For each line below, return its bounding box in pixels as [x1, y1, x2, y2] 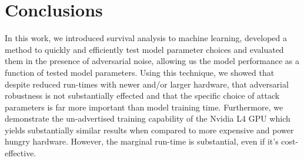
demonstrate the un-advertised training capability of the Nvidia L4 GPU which [5, 112, 290, 125]
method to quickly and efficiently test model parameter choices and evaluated [5, 43, 284, 55]
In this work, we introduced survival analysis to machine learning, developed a [5, 32, 287, 44]
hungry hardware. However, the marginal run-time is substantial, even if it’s [5, 135, 279, 147]
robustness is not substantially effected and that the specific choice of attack [5, 89, 280, 102]
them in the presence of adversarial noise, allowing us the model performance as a [5, 55, 300, 67]
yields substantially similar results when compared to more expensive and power [5, 123, 294, 136]
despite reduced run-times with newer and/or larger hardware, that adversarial [5, 78, 289, 90]
